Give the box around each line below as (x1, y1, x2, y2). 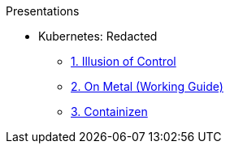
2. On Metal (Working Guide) (71, 79, 223, 93)
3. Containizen (71, 105, 148, 118)
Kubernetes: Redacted (38, 29, 158, 43)
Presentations (6, 4, 80, 18)
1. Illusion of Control (71, 54, 176, 68)
